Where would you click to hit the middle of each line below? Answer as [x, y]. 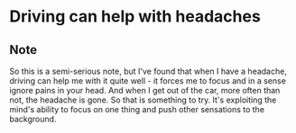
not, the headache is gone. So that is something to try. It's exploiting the [143, 100]
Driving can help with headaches [135, 17]
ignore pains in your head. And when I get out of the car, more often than [145, 90]
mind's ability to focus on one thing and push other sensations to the [137, 109]
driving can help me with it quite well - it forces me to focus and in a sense [148, 81]
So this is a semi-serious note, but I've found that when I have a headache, [148, 71]
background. [33, 119]
